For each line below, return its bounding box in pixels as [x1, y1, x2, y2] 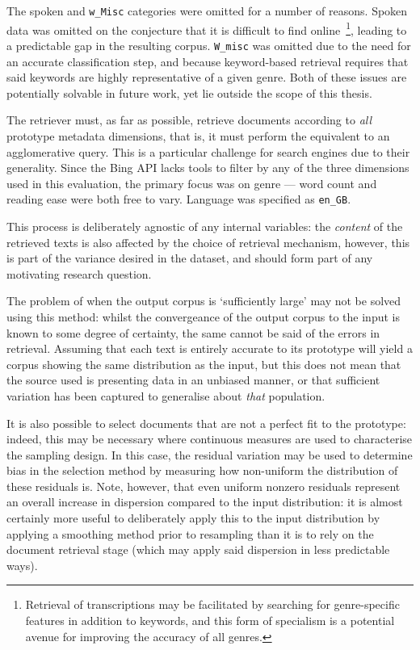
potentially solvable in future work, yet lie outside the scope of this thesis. [6, 84, 372, 101]
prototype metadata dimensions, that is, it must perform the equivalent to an [6, 127, 390, 144]
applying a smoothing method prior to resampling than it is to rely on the [6, 525, 374, 542]
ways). [6, 556, 38, 573]
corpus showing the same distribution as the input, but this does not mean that [6, 355, 401, 372]
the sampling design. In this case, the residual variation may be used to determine [6, 446, 413, 463]
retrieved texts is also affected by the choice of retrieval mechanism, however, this [6, 233, 410, 250]
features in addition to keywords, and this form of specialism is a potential [25, 612, 395, 629]
